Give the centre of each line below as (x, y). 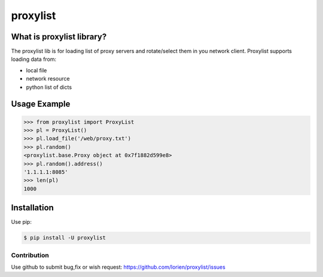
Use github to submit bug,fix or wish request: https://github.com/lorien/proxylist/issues (118, 267)
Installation (32, 208)
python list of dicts (49, 87)
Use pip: (22, 222)
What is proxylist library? (59, 37)
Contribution (30, 255)
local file (36, 70)
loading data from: (34, 59)
